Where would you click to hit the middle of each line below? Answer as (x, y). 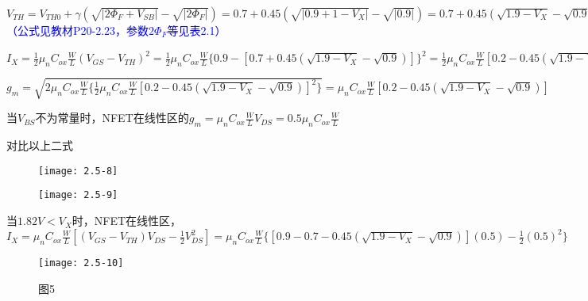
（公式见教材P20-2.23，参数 (78, 30)
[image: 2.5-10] (81, 263)
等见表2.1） (197, 30)
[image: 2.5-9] (78, 195)
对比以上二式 (40, 145)
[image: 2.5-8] (78, 171)
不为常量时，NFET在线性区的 (112, 118)
